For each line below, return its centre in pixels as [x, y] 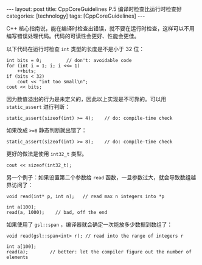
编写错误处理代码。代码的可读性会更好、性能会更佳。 [73, 36]
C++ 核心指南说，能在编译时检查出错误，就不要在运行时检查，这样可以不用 [100, 28]
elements [17, 257]
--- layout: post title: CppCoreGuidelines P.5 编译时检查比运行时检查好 [94, 9]
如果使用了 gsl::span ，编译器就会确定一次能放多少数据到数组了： [89, 224]
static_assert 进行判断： [38, 107]
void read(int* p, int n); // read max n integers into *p [85, 196]
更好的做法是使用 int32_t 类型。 [47, 154]
